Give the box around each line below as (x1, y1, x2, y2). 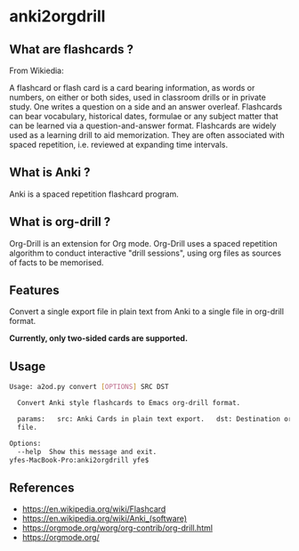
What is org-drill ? (9, 215, 111, 230)
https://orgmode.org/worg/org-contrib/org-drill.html (21, 523, 214, 533)
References (9, 480, 75, 495)
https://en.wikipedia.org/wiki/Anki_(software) (21, 514, 188, 524)
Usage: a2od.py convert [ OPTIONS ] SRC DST (9, 383, 169, 392)
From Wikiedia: (9, 65, 64, 76)
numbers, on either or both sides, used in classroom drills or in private (9, 92, 267, 102)
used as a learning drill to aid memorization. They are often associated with (9, 130, 285, 140)
